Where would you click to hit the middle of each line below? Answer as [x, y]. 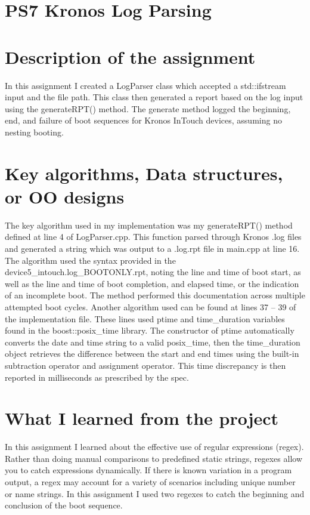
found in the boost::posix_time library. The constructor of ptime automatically [150, 330]
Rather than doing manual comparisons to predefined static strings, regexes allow [154, 458]
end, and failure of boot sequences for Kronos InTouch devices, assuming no [143, 120]
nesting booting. [34, 132]
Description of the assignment [130, 56]
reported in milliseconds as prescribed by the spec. [97, 377]
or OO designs [65, 196]
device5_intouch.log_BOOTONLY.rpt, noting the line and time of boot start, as [153, 272]
